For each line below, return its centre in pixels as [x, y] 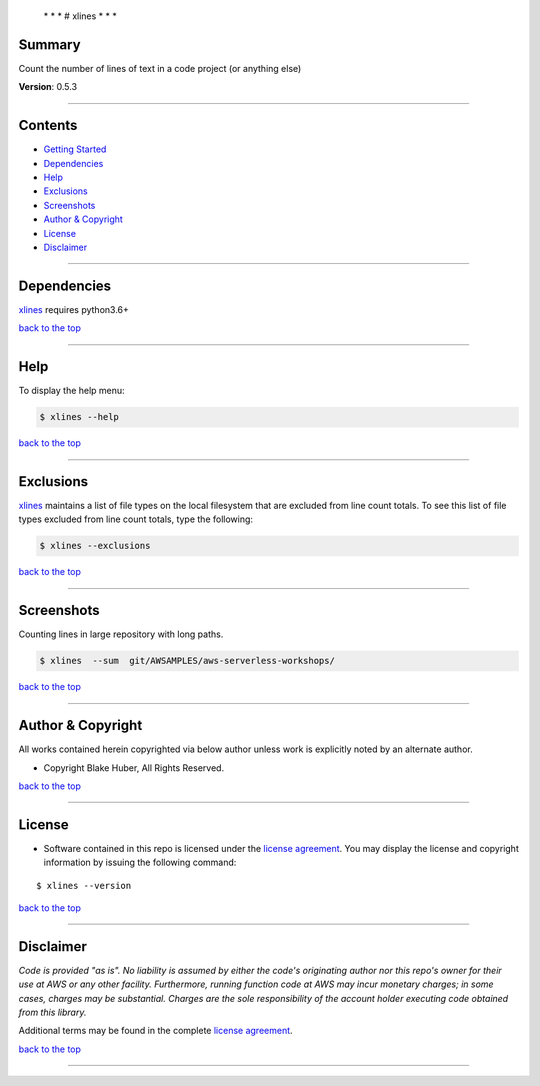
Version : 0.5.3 [48, 87]
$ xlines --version [84, 885]
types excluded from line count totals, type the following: [136, 519]
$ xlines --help [79, 417]
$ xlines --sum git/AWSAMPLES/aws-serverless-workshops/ [187, 661]
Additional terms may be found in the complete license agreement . [156, 1031]
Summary [49, 44]
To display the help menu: [71, 391]
